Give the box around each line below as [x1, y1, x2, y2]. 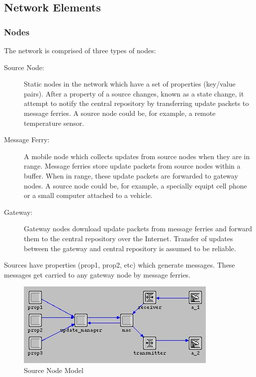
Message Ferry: [4, 134, 50, 145]
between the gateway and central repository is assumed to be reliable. [24, 243, 236, 253]
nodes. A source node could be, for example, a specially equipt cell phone [24, 180, 247, 190]
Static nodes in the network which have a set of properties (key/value [24, 79, 236, 89]
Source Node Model [24, 365, 84, 375]
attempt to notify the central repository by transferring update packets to [24, 98, 249, 108]
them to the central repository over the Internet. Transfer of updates [24, 233, 233, 243]
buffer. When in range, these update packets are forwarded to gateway [24, 170, 238, 181]
